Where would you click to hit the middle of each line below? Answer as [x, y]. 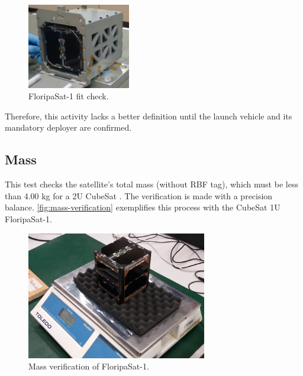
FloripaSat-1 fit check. [69, 96]
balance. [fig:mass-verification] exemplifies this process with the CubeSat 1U [143, 207]
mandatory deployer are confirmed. [68, 127]
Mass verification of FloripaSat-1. [89, 366]
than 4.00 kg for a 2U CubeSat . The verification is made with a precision [139, 195]
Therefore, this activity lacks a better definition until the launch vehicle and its [149, 116]
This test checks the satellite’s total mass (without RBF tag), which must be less [151, 184]
